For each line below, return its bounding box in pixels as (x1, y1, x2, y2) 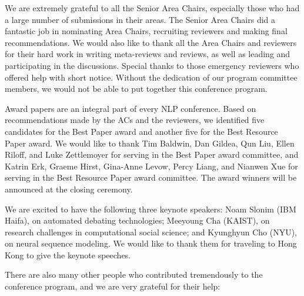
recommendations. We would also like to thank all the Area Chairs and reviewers (5, 36, 297, 48)
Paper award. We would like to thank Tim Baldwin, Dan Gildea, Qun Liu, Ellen (5, 137, 295, 149)
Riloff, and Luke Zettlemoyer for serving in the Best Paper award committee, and (5, 148, 299, 161)
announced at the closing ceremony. (5, 182, 133, 195)
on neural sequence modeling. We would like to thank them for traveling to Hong (5, 237, 297, 250)
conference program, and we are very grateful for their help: (5, 280, 221, 292)
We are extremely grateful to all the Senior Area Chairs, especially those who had (5, 2, 300, 14)
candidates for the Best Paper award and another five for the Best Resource (5, 125, 278, 137)
